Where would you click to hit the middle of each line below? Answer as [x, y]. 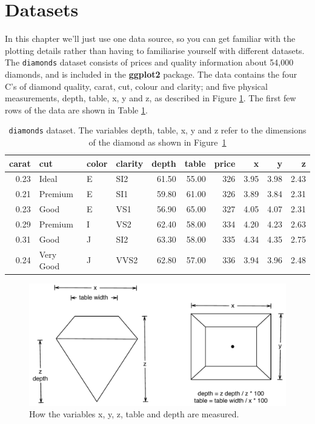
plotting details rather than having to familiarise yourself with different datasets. [155, 50]
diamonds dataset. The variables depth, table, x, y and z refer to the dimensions [157, 130]
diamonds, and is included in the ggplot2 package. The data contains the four [151, 74]
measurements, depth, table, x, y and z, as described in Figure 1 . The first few [151, 98]
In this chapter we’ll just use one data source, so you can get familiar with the [150, 39]
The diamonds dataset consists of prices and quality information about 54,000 [149, 62]
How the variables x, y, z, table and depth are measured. [134, 414]
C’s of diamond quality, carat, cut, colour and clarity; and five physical [136, 86]
